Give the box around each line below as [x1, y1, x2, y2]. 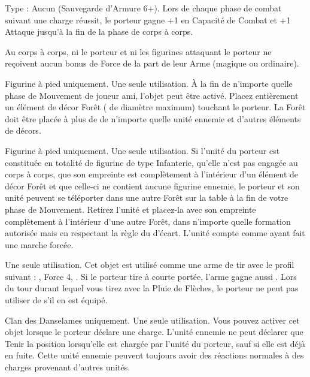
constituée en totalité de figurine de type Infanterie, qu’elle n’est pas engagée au [5, 156, 298, 168]
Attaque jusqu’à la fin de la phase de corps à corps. [5, 25, 193, 38]
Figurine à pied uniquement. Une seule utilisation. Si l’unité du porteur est [5, 144, 280, 156]
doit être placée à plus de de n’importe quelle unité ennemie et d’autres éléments [5, 112, 301, 125]
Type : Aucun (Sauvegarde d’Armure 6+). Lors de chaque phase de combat [5, 2, 282, 14]
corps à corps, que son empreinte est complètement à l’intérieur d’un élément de [5, 168, 299, 180]
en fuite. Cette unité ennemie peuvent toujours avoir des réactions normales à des [5, 349, 304, 361]
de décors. [5, 124, 41, 137]
